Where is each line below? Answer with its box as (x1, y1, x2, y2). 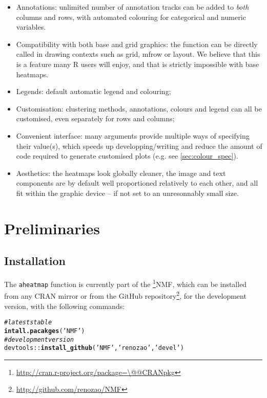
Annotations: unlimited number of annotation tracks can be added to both (16, 2, 249, 12)
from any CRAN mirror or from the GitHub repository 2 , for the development (4, 289, 247, 301)
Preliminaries (4, 217, 100, 238)
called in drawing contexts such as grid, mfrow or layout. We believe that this (16, 49, 260, 59)
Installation (4, 253, 66, 269)
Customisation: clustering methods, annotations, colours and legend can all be (16, 103, 262, 114)
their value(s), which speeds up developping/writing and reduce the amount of (16, 140, 262, 151)
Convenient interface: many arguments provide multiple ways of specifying (16, 130, 250, 141)
